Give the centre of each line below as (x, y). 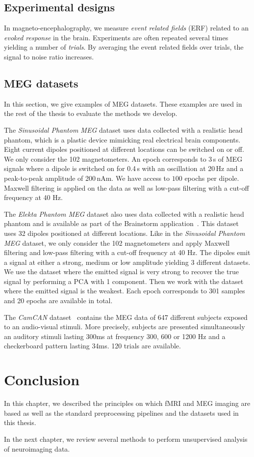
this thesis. (20, 422)
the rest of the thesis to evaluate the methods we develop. (91, 113)
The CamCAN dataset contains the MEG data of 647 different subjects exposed (126, 317)
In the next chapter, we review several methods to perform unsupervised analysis (126, 439)
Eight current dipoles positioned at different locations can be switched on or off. (124, 149)
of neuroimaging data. (37, 448)
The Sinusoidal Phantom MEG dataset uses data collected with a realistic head (123, 129)
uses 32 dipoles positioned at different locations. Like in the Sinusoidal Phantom (125, 233)
